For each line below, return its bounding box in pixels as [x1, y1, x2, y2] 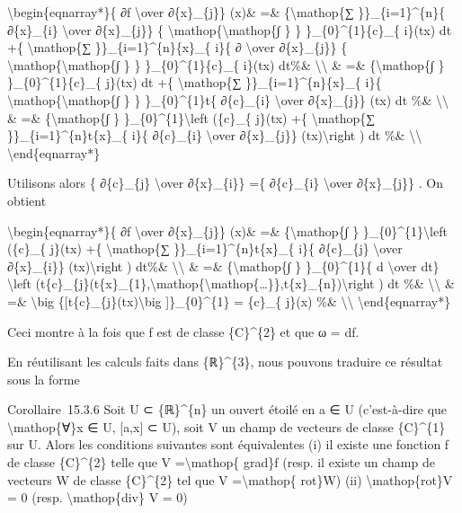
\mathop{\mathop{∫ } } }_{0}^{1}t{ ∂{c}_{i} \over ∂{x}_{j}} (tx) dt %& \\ [7, 90, 449, 109]
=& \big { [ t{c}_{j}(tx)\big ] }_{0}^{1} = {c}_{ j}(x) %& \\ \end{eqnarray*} [7, 291, 451, 310]
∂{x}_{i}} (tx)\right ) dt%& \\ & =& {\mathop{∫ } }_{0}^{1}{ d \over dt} [7, 256, 440, 275]
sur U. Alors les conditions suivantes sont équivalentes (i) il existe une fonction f [7, 435, 449, 454]
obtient [7, 190, 47, 209]
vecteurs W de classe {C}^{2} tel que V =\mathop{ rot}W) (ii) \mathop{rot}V [7, 470, 453, 489]
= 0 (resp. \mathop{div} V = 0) [7, 488, 188, 507]
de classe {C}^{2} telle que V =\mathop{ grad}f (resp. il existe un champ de [7, 453, 435, 472]
